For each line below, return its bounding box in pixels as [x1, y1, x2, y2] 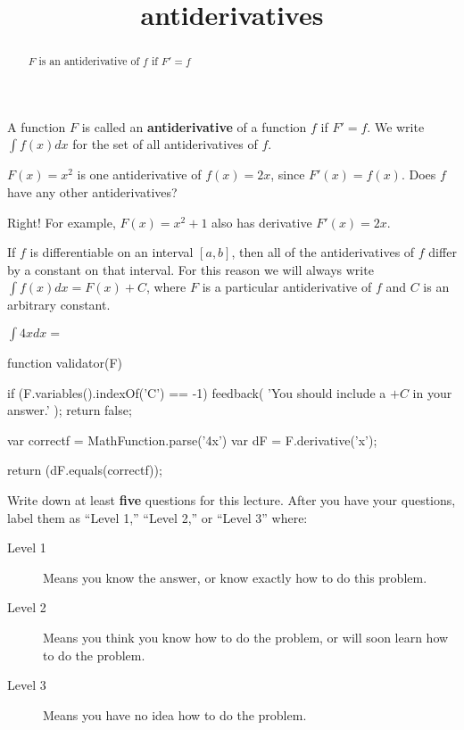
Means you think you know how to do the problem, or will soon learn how [43, 627, 449, 646]
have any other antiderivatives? [7, 183, 178, 202]
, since [270, 165, 305, 184]
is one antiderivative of [77, 165, 202, 184]
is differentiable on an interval [29, 243, 194, 261]
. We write [367, 117, 425, 136]
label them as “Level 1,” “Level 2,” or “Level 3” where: [7, 508, 308, 527]
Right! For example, [7, 212, 116, 231]
